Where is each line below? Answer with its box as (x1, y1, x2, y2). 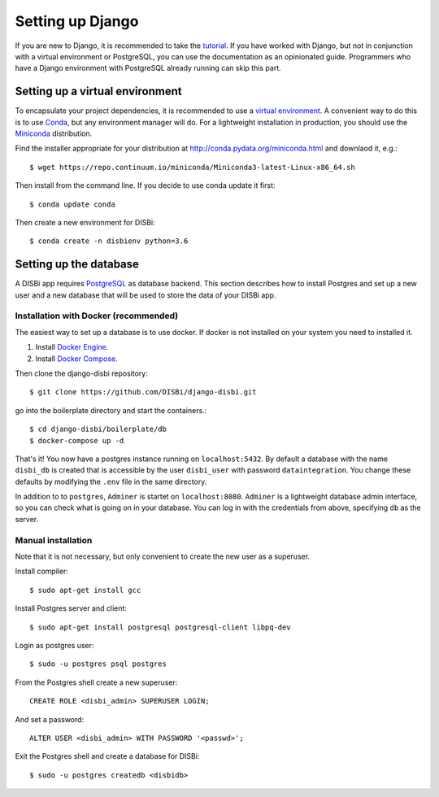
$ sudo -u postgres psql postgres (29, 660, 167, 669)
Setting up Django (15, 12, 139, 30)
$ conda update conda (29, 199, 115, 209)
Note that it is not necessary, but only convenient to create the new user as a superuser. (15, 551, 311, 561)
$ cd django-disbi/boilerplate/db (29, 425, 167, 434)
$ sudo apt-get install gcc (29, 586, 141, 594)
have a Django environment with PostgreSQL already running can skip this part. (15, 63, 282, 73)
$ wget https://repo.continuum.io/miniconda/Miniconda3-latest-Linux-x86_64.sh (29, 163, 355, 172)
